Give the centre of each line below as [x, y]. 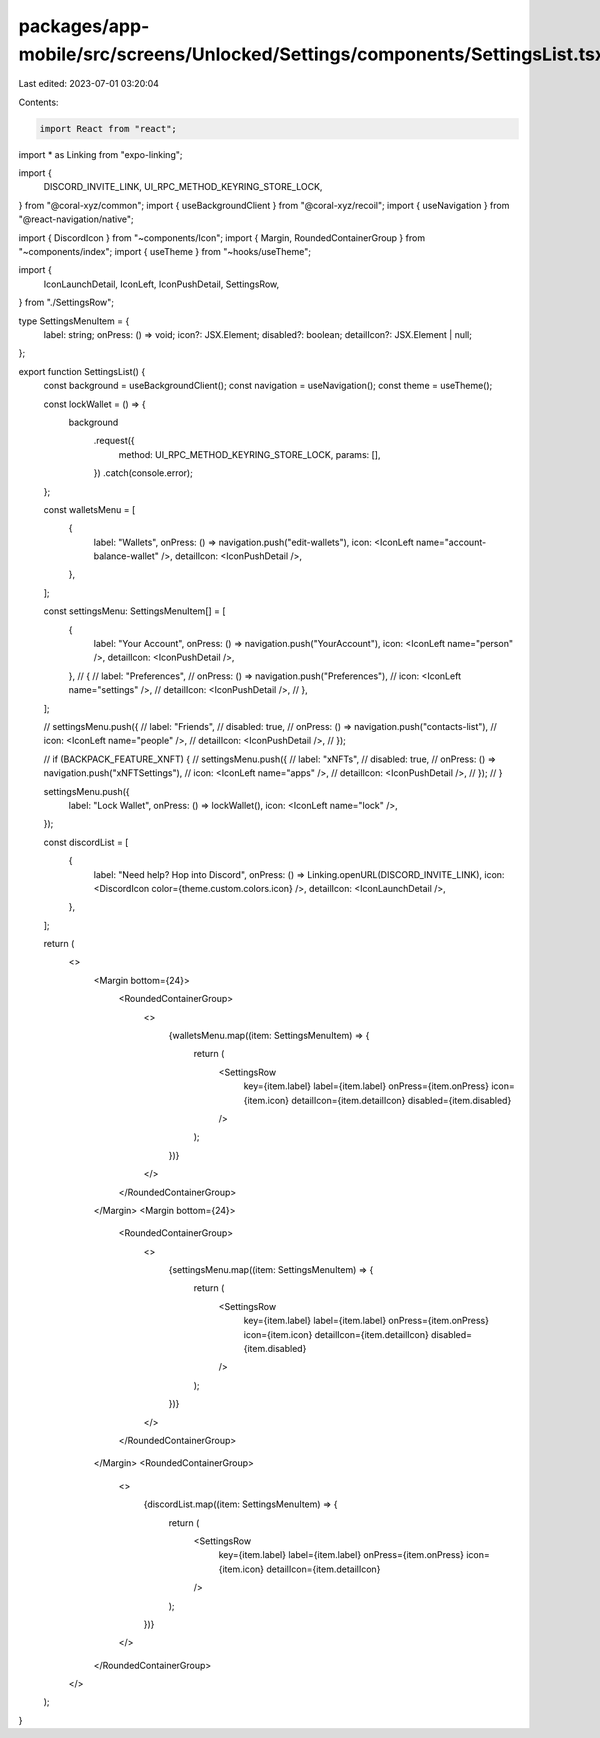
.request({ [114, 441]
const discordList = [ [86, 842]
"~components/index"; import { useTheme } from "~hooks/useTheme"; [165, 252]
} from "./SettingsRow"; [66, 302]
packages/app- [84, 26]
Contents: [38, 102]
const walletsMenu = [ [89, 509]
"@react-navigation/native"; [76, 219]
